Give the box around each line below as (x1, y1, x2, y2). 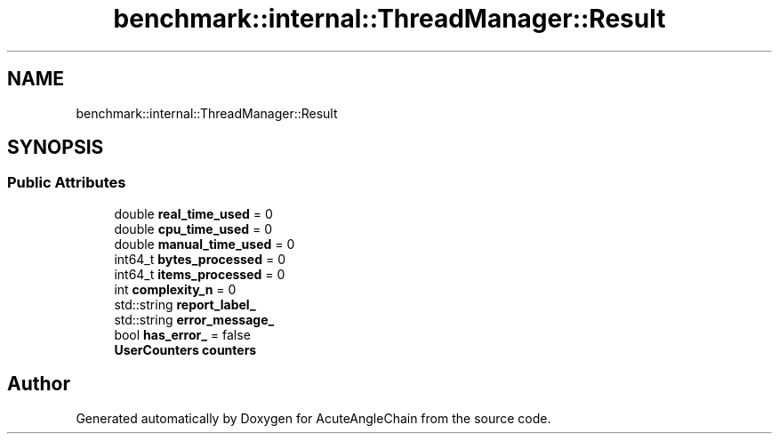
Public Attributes (7, 173, 126, 192)
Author (7, 373, 70, 396)
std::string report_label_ (114, 296, 256, 312)
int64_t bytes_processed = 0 (114, 251, 285, 267)
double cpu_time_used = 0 (114, 220, 273, 237)
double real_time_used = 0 (114, 205, 273, 221)
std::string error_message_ (114, 311, 275, 327)
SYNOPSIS (7, 136, 104, 159)
